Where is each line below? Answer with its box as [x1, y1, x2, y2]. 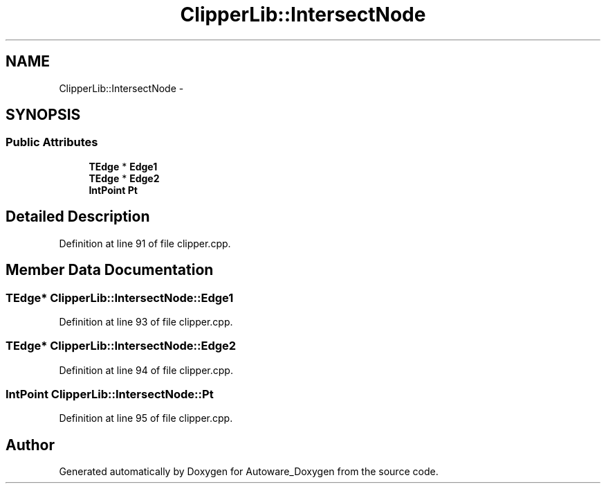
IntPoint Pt [89, 184, 138, 196]
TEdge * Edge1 [89, 160, 158, 172]
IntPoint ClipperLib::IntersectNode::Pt [6, 387, 214, 401]
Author [6, 436, 55, 454]
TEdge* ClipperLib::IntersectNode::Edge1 [6, 290, 234, 305]
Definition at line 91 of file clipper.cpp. [59, 237, 231, 249]
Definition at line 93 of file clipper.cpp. [59, 315, 233, 328]
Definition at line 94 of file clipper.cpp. [59, 364, 233, 376]
